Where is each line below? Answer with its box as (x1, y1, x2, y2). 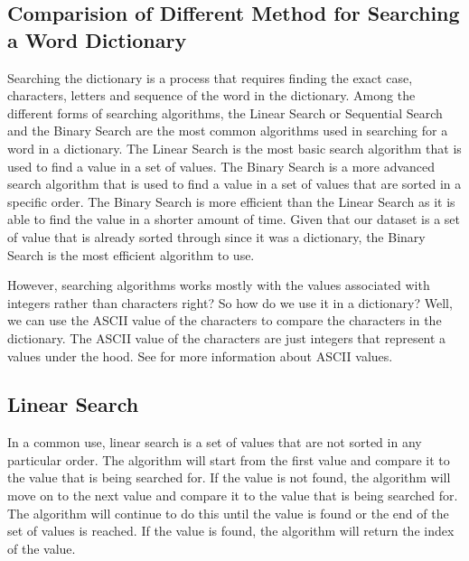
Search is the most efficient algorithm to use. (7, 245, 255, 264)
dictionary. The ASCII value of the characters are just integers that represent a (7, 328, 446, 347)
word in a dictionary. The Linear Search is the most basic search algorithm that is (7, 138, 462, 157)
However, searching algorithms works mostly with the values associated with (7, 276, 430, 295)
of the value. (7, 538, 76, 557)
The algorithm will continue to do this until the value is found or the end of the (7, 503, 449, 522)
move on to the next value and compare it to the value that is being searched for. (7, 486, 458, 505)
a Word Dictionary (7, 25, 187, 53)
